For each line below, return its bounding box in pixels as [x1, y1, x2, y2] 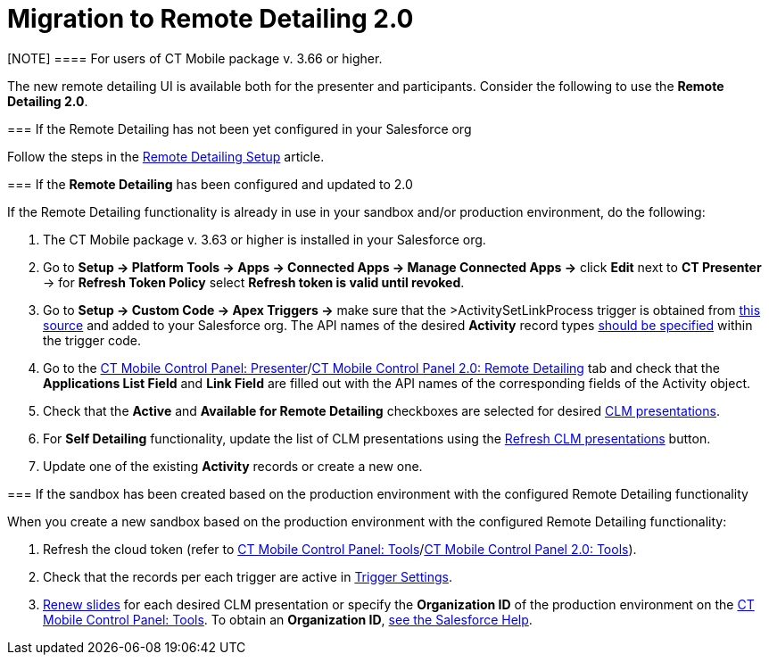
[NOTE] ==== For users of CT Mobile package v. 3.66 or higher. [7, 50, 383, 66]
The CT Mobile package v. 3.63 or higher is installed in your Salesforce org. [43, 231, 486, 247]
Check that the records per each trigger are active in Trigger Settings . [43, 568, 452, 584]
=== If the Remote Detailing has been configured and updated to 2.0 [7, 176, 413, 192]
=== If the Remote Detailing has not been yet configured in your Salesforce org [7, 120, 472, 137]
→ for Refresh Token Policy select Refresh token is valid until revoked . [43, 274, 465, 290]
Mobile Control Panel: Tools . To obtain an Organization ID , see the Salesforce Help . [43, 611, 533, 627]
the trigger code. [43, 332, 142, 348]
